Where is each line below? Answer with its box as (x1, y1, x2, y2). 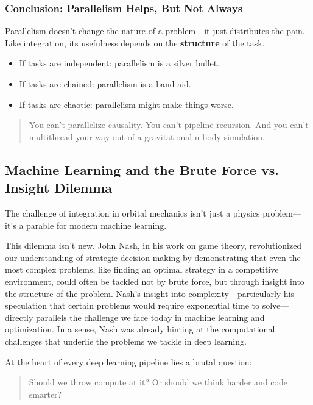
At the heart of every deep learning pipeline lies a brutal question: (5, 355, 252, 368)
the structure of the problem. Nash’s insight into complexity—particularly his (5, 287, 295, 299)
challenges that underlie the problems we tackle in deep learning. (5, 334, 247, 347)
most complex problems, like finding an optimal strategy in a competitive (5, 263, 279, 276)
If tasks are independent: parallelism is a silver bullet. (19, 57, 220, 70)
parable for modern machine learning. (26, 218, 167, 231)
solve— (262, 299, 289, 312)
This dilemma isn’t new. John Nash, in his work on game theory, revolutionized (5, 239, 302, 252)
